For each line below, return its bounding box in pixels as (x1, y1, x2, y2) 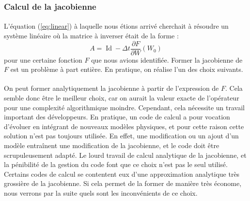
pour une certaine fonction (4, 54, 82, 65)
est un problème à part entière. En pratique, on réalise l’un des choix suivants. (10, 64, 243, 74)
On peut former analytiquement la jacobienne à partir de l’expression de (4, 83, 219, 93)
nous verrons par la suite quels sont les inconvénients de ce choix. (4, 188, 198, 198)
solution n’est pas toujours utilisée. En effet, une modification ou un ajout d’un (4, 131, 239, 141)
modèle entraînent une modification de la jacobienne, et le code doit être (4, 140, 219, 151)
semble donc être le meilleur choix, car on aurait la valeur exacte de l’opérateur (4, 93, 239, 103)
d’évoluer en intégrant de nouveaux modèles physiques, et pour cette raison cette (4, 121, 244, 131)
